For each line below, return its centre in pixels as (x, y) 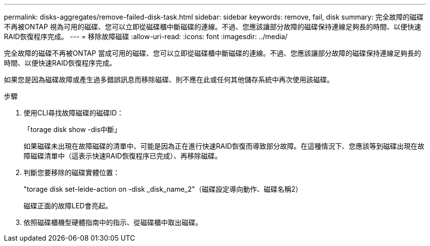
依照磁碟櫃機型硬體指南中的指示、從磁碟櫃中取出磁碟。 (113, 222)
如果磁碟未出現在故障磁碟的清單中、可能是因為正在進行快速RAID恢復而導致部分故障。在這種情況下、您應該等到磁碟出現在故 (224, 146)
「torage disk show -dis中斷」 (72, 129)
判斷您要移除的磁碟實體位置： (72, 172)
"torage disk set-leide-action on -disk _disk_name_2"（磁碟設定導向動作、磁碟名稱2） (163, 189)
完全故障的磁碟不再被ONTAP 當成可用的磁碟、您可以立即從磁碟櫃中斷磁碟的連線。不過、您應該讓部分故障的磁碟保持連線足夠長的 (213, 53)
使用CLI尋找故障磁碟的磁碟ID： (74, 113)
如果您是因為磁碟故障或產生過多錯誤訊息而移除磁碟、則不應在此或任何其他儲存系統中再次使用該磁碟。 (169, 79)
